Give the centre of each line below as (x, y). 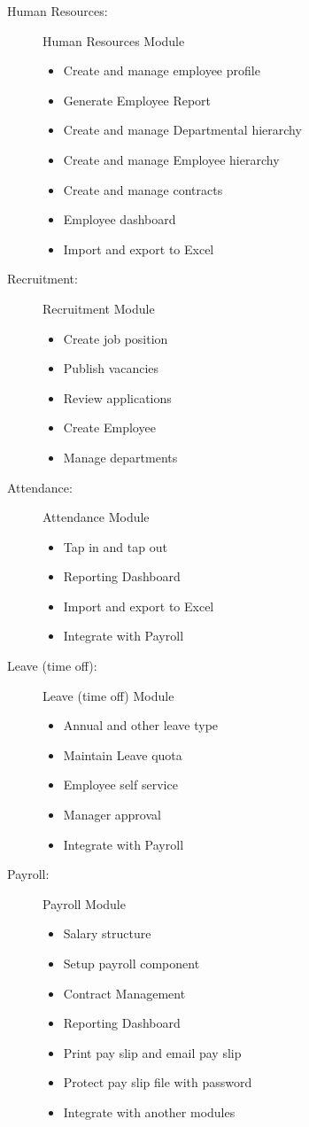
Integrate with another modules (149, 1111)
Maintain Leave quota (123, 754)
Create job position (116, 338)
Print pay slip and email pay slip (152, 1052)
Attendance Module (96, 517)
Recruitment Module (99, 308)
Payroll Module (84, 903)
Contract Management (124, 993)
